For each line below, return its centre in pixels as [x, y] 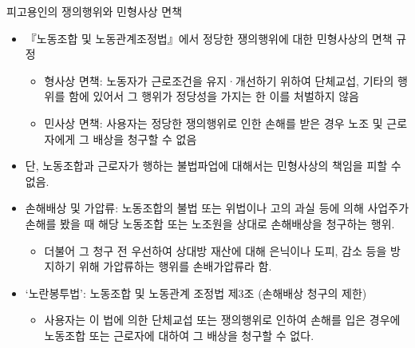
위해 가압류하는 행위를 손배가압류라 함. [175, 266]
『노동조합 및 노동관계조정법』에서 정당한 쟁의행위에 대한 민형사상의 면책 [209, 38]
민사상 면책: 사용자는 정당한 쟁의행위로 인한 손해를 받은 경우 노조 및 [213, 123]
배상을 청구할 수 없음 [145, 138]
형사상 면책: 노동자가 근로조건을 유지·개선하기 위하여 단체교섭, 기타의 [219, 80]
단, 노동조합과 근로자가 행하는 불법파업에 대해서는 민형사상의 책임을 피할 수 [213, 166]
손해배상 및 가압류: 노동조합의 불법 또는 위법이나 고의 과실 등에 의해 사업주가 [217, 208]
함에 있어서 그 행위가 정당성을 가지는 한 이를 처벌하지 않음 [214, 96]
